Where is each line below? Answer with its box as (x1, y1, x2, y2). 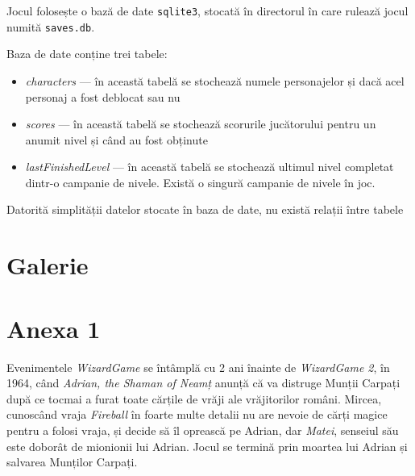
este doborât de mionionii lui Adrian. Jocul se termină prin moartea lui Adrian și (6, 437, 408, 454)
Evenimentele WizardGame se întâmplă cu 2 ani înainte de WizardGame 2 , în (6, 358, 390, 375)
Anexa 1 (6, 311, 101, 344)
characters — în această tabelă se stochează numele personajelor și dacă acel (25, 72, 405, 89)
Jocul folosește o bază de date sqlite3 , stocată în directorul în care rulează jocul (6, 2, 409, 19)
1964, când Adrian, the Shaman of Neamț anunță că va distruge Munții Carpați (6, 374, 400, 391)
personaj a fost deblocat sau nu (25, 88, 181, 105)
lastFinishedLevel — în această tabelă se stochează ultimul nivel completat (25, 158, 394, 175)
